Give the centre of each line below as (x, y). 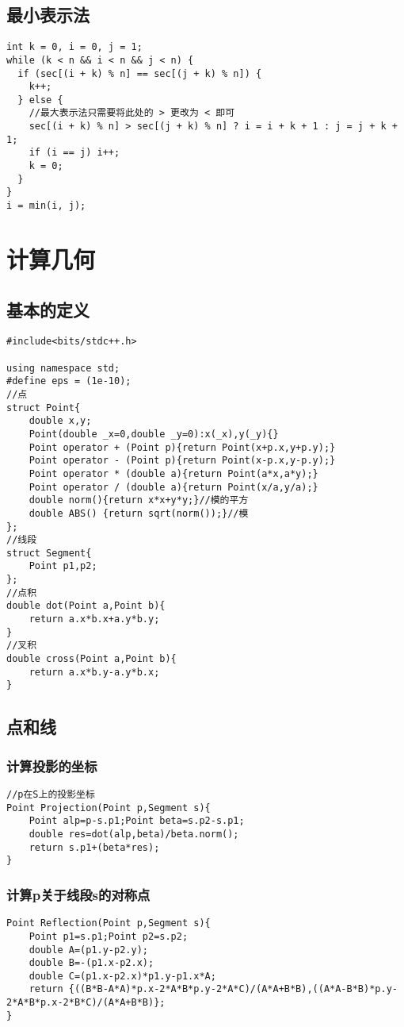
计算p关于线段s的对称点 (78, 894)
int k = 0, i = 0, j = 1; (74, 47)
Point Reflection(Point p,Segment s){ (109, 923)
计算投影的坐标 (52, 765)
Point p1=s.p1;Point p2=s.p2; (109, 936)
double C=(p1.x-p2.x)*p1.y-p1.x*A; (122, 976)
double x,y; (60, 421)
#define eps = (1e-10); (69, 381)
